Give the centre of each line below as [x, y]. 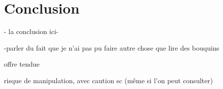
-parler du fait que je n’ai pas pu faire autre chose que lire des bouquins [112, 47]
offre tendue [22, 64]
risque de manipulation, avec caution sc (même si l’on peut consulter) [109, 80]
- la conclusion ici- [31, 31]
